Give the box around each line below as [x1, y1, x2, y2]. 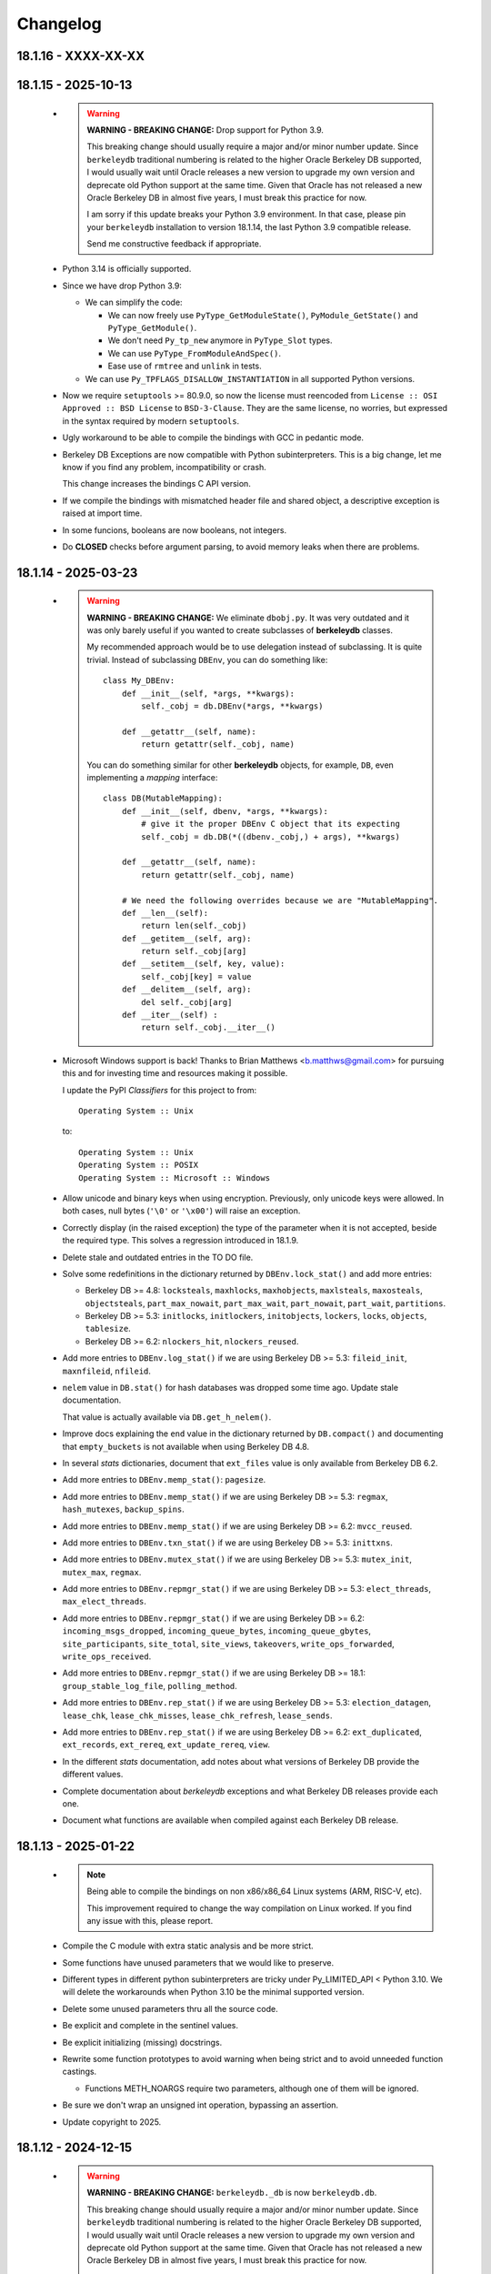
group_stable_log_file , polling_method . [62, 1680, 238, 1691]
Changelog [16, 14, 102, 34]
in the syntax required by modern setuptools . [62, 415, 240, 427]
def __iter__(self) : [121, 1010, 218, 1021]
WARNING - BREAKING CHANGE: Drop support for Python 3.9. [86, 124, 325, 136]
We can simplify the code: [85, 297, 183, 308]
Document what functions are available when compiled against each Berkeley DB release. [62, 1815, 399, 1826]
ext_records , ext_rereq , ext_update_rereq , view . [62, 1739, 271, 1750]
